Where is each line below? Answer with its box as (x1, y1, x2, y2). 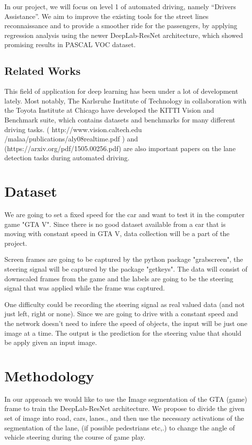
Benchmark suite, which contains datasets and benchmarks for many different (4, 114, 235, 124)
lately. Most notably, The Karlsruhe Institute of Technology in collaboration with (4, 95, 247, 105)
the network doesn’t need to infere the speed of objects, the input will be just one (4, 318, 248, 328)
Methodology (4, 365, 94, 385)
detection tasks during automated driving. (4, 153, 130, 163)
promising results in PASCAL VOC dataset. (4, 39, 136, 50)
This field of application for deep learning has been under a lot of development (4, 86, 238, 96)
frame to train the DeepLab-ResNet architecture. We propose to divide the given (4, 403, 245, 413)
